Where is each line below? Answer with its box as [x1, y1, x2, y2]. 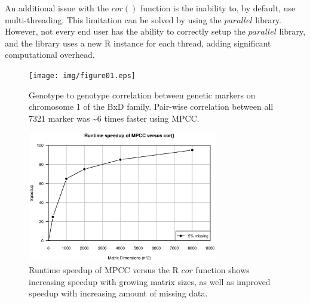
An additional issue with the [5, 2, 109, 14]
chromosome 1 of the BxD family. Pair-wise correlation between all [29, 100, 274, 113]
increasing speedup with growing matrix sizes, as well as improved [29, 275, 271, 287]
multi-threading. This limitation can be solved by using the [5, 13, 222, 26]
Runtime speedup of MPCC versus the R [29, 264, 179, 276]
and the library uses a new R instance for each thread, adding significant [5, 36, 271, 49]
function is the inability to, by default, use [140, 2, 296, 14]
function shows [195, 264, 250, 276]
